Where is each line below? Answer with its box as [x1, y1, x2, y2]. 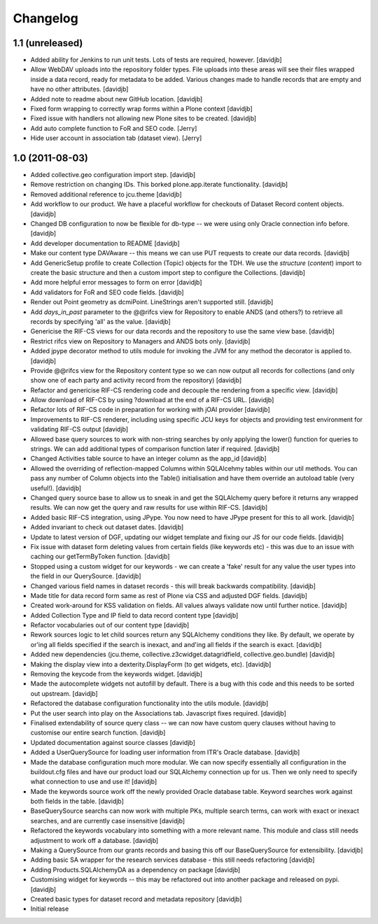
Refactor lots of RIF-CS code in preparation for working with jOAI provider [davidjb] [30, 406, 271, 414]
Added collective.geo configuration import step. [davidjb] [30, 171, 196, 179]
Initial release [30, 904, 69, 913]
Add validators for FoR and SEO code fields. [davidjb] [30, 287, 185, 297]
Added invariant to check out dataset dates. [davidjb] [30, 523, 184, 532]
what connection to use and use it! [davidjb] [30, 777, 157, 786]
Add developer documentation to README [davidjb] [30, 239, 180, 248]
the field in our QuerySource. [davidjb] [30, 572, 141, 581]
